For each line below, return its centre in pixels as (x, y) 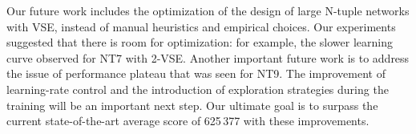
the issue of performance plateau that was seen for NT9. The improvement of (196, 73)
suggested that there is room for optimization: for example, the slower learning (200, 42)
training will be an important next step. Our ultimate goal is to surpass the (192, 105)
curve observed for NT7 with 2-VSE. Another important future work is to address (208, 57)
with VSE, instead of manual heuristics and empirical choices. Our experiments (201, 26)
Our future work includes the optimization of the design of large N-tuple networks (208, 10)
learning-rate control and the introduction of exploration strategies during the (198, 89)
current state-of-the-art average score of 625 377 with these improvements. (188, 121)
